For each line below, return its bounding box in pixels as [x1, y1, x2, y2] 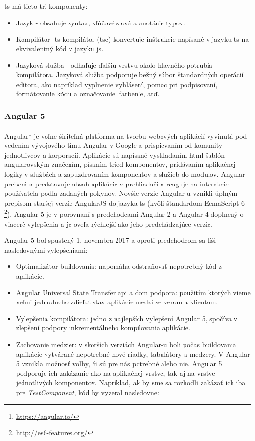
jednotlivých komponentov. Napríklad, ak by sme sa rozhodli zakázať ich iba [16, 377, 246, 388]
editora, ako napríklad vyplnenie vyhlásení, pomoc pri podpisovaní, [16, 79, 218, 89]
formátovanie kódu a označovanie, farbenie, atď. [16, 89, 160, 99]
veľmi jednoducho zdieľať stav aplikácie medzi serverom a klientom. [16, 297, 218, 307]
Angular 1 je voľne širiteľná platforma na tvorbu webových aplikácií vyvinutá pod [4, 129, 247, 140]
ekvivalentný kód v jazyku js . [16, 43, 104, 53]
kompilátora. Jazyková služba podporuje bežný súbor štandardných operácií [16, 69, 244, 79]
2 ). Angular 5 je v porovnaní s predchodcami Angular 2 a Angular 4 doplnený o [4, 208, 244, 219]
